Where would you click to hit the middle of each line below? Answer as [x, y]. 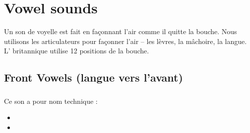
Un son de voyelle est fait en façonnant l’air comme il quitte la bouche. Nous [121, 31]
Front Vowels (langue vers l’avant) [94, 77]
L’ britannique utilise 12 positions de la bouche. [77, 51]
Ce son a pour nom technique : [51, 101]
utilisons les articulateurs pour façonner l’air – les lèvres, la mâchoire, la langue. [125, 41]
